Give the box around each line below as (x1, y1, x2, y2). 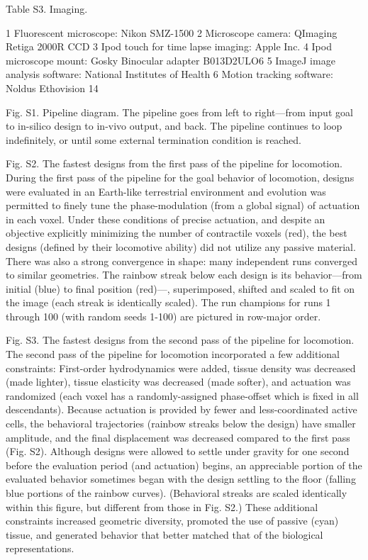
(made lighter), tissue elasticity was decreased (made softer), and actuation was (6, 374, 351, 389)
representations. (6, 541, 74, 556)
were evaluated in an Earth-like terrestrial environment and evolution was (6, 184, 326, 198)
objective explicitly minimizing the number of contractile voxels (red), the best (6, 225, 347, 240)
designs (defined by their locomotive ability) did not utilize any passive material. (6, 239, 356, 254)
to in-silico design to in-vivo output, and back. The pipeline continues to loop (6, 118, 342, 133)
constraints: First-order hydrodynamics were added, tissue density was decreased (6, 360, 356, 375)
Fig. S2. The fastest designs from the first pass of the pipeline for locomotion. (6, 156, 342, 171)
